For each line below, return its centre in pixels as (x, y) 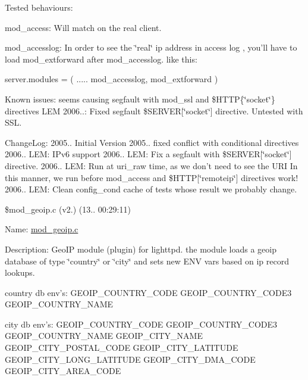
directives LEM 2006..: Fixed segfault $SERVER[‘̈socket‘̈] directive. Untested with (154, 110)
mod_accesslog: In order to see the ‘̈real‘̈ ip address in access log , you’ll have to (151, 47)
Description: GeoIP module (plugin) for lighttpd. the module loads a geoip (141, 249)
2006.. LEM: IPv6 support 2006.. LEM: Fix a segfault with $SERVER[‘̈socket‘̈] (148, 154)
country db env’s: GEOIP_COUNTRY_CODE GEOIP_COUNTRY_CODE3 (148, 292)
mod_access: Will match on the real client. (83, 27)
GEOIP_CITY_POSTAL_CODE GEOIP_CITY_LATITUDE (122, 348)
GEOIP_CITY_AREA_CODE (63, 371)
